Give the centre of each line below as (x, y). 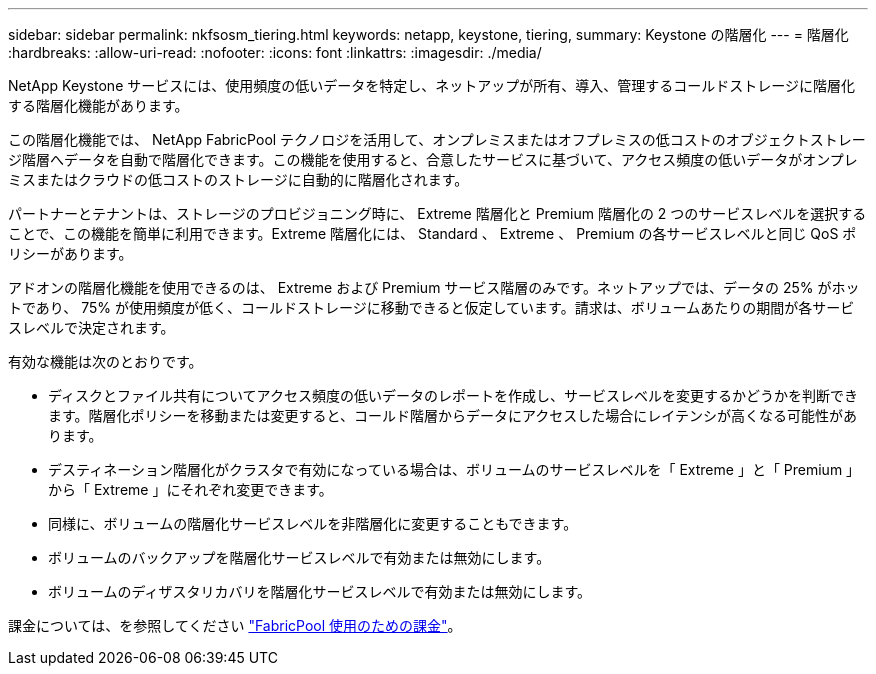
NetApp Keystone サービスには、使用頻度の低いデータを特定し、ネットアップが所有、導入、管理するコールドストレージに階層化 (431, 85)
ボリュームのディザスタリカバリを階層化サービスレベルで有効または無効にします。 (320, 591)
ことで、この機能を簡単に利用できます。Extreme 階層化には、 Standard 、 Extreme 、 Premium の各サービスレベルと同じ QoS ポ (432, 233)
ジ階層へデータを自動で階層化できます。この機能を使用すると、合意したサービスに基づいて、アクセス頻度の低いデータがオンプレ (433, 159)
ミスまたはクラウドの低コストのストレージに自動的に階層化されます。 (238, 179)
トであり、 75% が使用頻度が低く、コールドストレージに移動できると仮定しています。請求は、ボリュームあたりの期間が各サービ (431, 307)
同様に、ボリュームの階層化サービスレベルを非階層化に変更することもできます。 (313, 523)
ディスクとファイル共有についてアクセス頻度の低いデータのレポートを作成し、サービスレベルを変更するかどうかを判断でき (453, 395)
